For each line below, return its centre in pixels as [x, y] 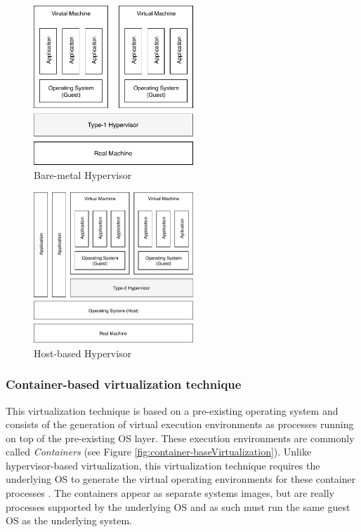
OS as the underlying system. [69, 520]
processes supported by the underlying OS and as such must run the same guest [178, 506]
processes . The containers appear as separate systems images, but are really [170, 493]
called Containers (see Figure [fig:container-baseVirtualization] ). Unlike [159, 452]
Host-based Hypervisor [83, 353]
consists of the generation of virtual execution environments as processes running [180, 424]
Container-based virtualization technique [124, 384]
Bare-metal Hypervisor [83, 175]
